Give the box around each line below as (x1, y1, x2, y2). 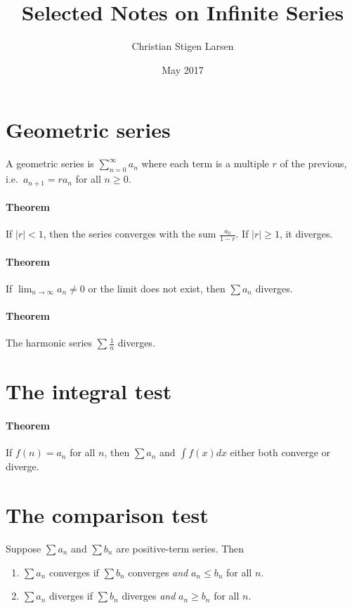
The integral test (6, 377, 172, 406)
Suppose (6, 541, 41, 556)
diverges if (48, 588, 93, 603)
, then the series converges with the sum (43, 226, 216, 241)
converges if (48, 564, 99, 579)
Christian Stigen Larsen (131, 39, 234, 53)
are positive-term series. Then (116, 541, 245, 556)
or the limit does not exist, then (88, 280, 226, 295)
